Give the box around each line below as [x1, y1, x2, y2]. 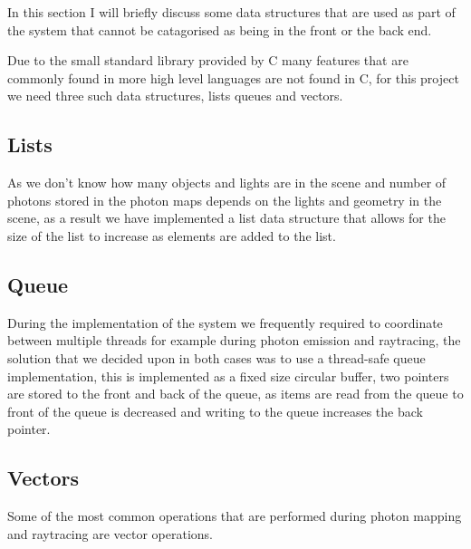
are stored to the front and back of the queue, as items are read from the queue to [7, 384, 464, 403]
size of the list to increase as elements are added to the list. [7, 226, 336, 245]
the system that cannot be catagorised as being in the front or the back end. [7, 20, 432, 39]
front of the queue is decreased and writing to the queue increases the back [7, 401, 423, 420]
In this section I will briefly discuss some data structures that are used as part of [7, 3, 456, 21]
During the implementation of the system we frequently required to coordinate [7, 313, 443, 332]
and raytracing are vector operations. [7, 524, 214, 543]
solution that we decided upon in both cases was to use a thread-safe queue [7, 348, 426, 367]
